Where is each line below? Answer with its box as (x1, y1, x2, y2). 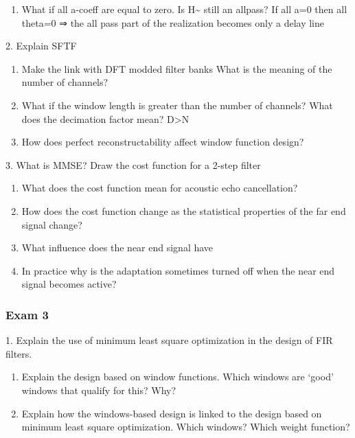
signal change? (21, 217, 82, 231)
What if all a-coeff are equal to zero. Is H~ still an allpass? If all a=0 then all (21, 2, 347, 16)
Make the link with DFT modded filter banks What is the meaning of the (21, 61, 332, 76)
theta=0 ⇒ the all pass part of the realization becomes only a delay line (21, 15, 324, 30)
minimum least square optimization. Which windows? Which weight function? (21, 419, 350, 434)
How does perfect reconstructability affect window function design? (21, 135, 304, 149)
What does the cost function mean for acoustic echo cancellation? (21, 181, 298, 195)
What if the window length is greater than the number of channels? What (21, 97, 333, 112)
